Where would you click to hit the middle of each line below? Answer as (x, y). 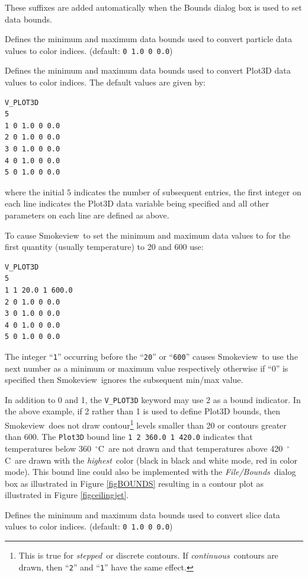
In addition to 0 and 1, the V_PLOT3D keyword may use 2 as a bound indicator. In (153, 399)
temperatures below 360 (48, 448)
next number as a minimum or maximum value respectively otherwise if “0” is (147, 368)
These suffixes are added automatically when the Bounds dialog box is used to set (153, 7)
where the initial (35, 191)
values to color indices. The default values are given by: (105, 82)
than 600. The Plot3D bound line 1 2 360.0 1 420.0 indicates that (129, 437)
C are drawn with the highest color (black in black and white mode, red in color (151, 460)
